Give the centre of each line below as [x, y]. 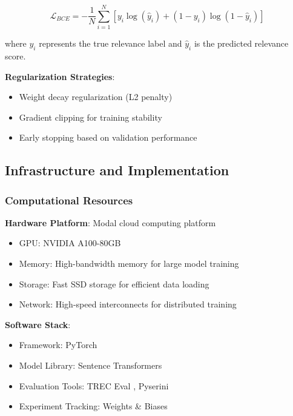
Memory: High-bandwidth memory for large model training [129, 263]
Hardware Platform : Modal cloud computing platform [110, 222]
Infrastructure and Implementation [117, 170]
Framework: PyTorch [58, 345]
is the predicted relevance [241, 43]
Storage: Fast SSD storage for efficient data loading [114, 283]
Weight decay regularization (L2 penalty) [96, 97]
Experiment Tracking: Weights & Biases [93, 406]
